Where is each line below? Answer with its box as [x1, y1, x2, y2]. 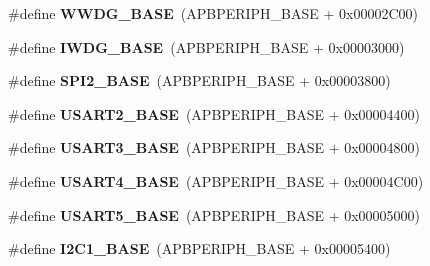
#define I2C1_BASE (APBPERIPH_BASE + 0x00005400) [8, 238, 391, 259]
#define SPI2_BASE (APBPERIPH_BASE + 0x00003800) [8, 70, 391, 91]
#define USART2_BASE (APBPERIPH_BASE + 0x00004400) [8, 103, 421, 124]
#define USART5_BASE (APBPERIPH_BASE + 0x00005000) [8, 204, 421, 225]
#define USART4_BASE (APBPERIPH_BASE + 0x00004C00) [8, 170, 424, 191]
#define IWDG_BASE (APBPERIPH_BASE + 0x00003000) [8, 36, 405, 57]
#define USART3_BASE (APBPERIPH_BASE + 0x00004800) [8, 137, 421, 158]
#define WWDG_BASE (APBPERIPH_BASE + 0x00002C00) [8, 3, 418, 23]
